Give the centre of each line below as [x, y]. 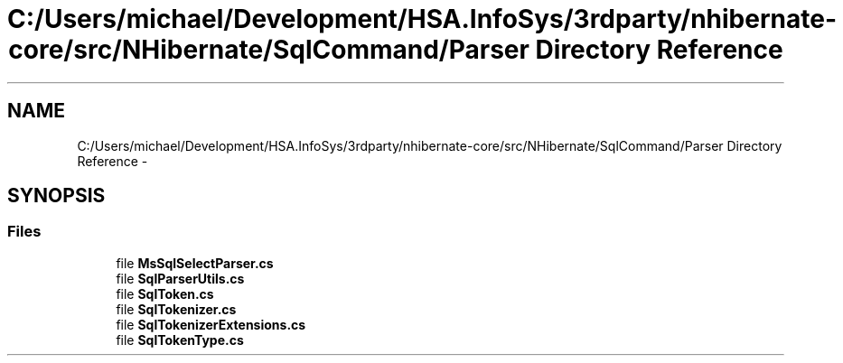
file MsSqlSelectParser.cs [195, 263]
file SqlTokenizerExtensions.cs [211, 324]
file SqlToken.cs [165, 293]
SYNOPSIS [56, 196]
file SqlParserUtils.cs [180, 278]
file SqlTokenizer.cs [176, 309]
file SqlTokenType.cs [180, 340]
